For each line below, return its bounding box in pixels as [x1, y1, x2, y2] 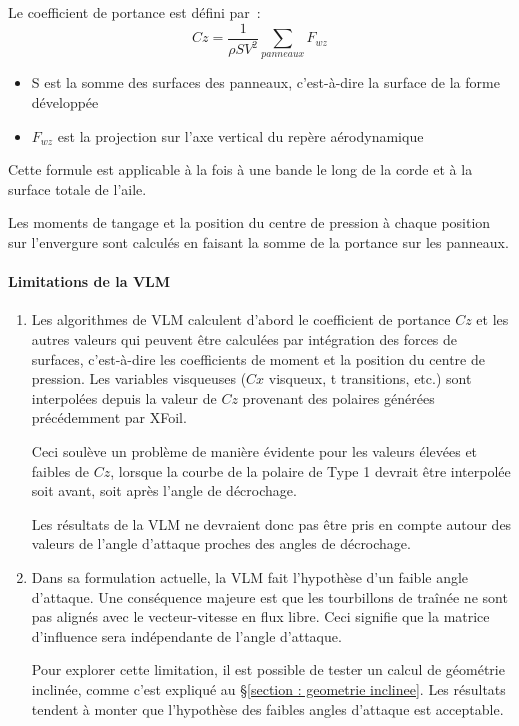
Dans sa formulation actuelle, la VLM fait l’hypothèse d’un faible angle [31, 566, 469, 587]
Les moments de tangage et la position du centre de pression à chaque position [8, 212, 491, 233]
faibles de [31, 460, 90, 481]
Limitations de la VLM [8, 271, 171, 292]
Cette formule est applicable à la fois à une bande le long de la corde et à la [8, 159, 473, 180]
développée [31, 92, 99, 113]
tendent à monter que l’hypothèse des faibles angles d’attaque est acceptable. [31, 698, 504, 719]
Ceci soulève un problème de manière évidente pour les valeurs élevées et [31, 440, 478, 461]
